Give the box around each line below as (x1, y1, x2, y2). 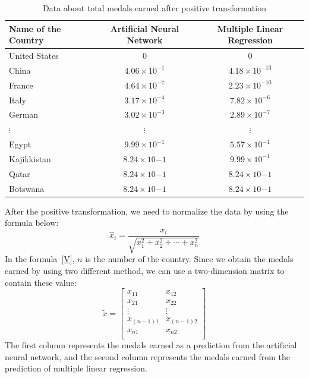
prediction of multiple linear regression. (5, 362, 147, 374)
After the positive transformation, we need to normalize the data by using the (5, 204, 289, 217)
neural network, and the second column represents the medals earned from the (5, 350, 291, 363)
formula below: (5, 216, 59, 229)
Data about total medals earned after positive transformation (43, 2, 266, 14)
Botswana (9, 182, 45, 194)
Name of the (9, 22, 61, 34)
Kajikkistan (9, 152, 51, 165)
